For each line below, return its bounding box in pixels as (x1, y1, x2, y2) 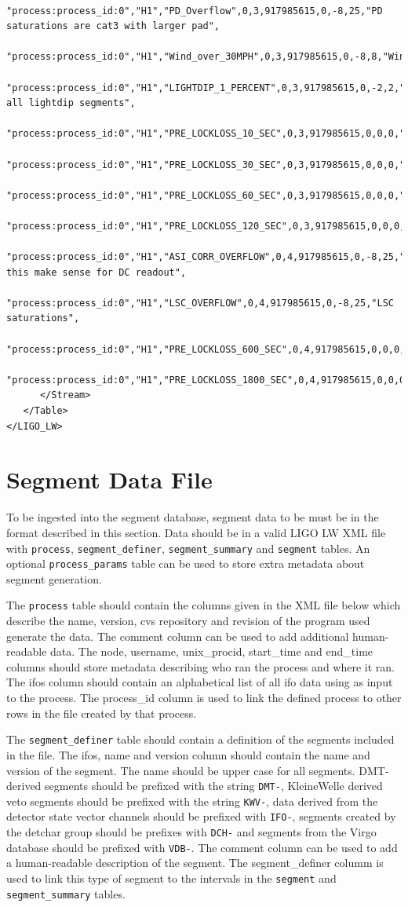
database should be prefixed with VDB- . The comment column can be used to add (6, 839, 398, 855)
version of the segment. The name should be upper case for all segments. (6, 762, 355, 778)
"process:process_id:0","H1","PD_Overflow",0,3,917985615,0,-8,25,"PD (6, 5, 383, 16)
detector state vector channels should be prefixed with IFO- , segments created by (6, 808, 396, 825)
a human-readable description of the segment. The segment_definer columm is (6, 854, 384, 871)
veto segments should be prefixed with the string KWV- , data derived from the (6, 792, 378, 809)
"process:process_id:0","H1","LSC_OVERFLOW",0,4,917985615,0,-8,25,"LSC (6, 297, 394, 309)
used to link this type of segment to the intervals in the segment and (6, 869, 337, 886)
